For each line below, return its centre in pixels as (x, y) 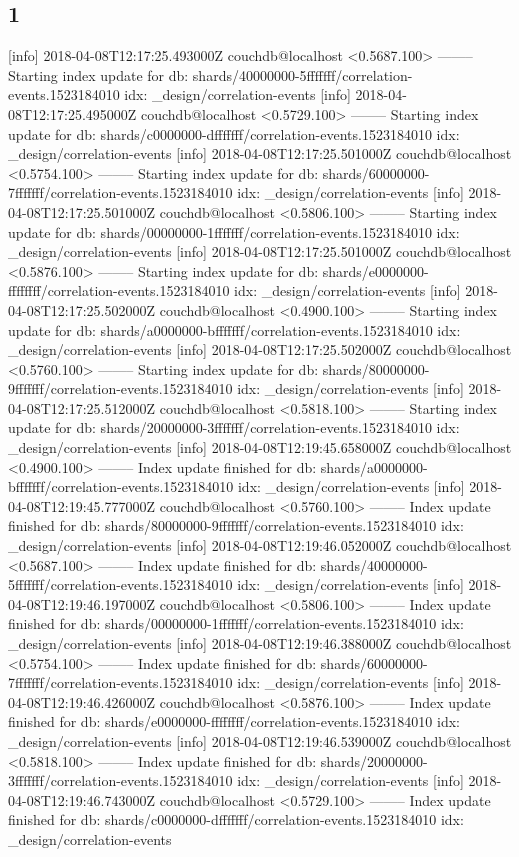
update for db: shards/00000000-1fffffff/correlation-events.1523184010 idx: (234, 231)
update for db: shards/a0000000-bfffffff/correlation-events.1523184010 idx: (234, 329)
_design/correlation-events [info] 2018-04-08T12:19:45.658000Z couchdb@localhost (260, 447)
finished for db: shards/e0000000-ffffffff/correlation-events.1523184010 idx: (234, 721)
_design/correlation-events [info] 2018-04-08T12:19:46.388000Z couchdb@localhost (260, 643)
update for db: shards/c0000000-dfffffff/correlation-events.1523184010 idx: (234, 133)
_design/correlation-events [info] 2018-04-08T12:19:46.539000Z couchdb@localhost (260, 740)
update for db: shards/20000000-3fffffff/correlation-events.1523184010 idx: (234, 427)
